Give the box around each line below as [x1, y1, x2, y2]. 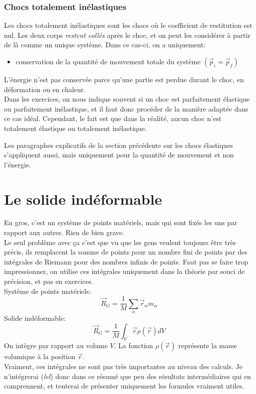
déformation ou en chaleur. [4, 84, 86, 94]
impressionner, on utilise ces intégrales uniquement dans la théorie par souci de [4, 266, 245, 276]
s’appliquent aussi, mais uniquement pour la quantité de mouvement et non [4, 149, 234, 160]
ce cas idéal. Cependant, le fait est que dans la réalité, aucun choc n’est [4, 113, 222, 124]
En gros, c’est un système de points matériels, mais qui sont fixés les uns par [4, 217, 238, 228]
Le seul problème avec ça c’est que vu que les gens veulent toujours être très [4, 237, 236, 247]
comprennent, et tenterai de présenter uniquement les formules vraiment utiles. [4, 381, 245, 391]
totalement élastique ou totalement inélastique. [4, 123, 147, 133]
